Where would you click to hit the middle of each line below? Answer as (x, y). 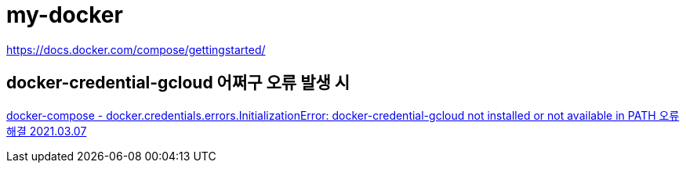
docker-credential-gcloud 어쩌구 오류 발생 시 (178, 83)
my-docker (65, 15)
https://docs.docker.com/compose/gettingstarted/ (136, 49)
